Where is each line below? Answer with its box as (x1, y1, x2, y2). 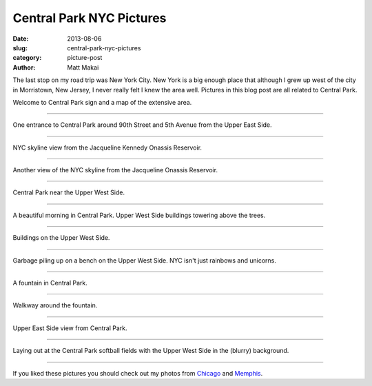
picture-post (67, 54, 103, 62)
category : (12, 54, 42, 62)
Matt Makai (67, 63, 99, 72)
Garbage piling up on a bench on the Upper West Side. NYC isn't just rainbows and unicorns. (12, 256, 277, 265)
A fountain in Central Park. (12, 279, 87, 287)
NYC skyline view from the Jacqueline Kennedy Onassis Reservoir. (12, 143, 203, 152)
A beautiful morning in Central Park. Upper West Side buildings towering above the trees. (12, 211, 266, 219)
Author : (12, 63, 36, 72)
